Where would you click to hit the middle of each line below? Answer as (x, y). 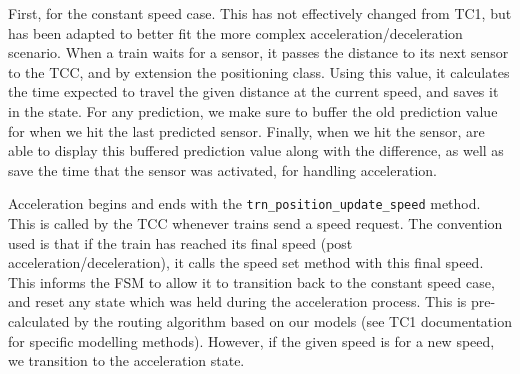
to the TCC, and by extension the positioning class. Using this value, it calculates (259, 71)
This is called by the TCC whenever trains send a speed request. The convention (255, 223)
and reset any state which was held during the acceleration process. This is (237, 301)
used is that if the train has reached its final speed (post (180, 242)
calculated (39, 320)
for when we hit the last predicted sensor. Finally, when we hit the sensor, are (246, 130)
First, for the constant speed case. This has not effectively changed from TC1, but (260, 13)
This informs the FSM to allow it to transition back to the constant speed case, (251, 281)
